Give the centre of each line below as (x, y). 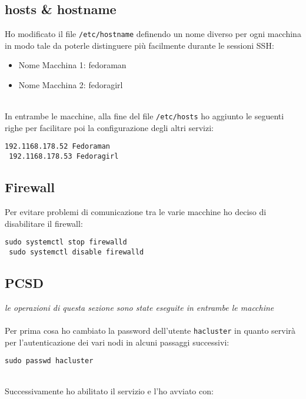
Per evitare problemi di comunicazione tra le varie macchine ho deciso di (136, 212)
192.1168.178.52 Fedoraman (57, 147)
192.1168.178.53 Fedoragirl (64, 157)
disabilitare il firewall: (44, 223)
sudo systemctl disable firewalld (76, 252)
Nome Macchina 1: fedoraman (72, 65)
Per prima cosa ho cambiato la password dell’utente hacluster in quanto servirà (150, 330)
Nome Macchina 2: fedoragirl (71, 85)
